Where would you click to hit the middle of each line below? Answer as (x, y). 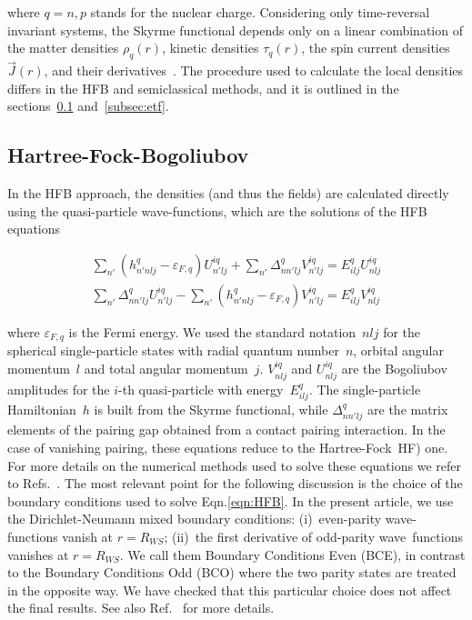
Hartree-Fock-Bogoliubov (128, 155)
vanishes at (38, 554)
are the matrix (408, 409)
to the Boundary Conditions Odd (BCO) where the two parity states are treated (232, 572)
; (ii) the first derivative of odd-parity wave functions (313, 536)
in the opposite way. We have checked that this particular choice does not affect (230, 590)
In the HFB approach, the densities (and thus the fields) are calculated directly (228, 193)
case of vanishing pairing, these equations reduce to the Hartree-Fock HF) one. (228, 447)
